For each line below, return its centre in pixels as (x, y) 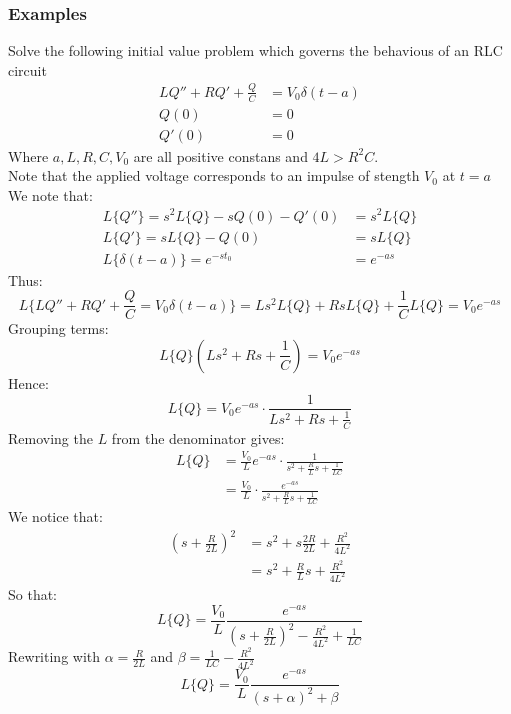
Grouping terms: (58, 328)
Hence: (28, 382)
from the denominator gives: (198, 437)
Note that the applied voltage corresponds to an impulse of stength (214, 175)
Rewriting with (54, 656)
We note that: (50, 194)
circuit (27, 69)
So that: (33, 594)
